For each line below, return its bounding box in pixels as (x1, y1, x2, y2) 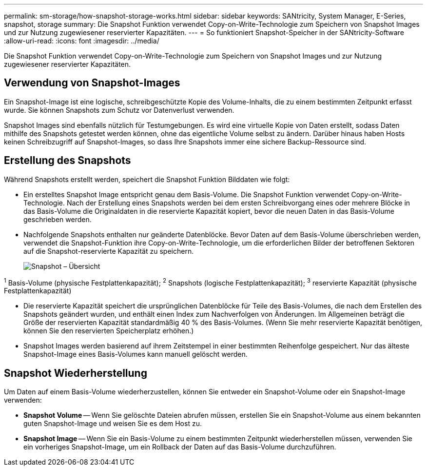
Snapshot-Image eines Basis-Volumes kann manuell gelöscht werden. (23, 350, 248, 359)
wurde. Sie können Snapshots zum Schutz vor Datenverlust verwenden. (4, 105, 234, 114)
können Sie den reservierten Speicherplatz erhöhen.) (23, 327, 194, 335)
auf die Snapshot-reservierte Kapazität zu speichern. (23, 246, 194, 255)
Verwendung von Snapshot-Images (4, 77, 180, 89)
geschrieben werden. (23, 215, 92, 224)
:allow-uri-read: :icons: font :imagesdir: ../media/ (4, 37, 159, 45)
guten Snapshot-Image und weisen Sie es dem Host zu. (23, 419, 202, 428)
